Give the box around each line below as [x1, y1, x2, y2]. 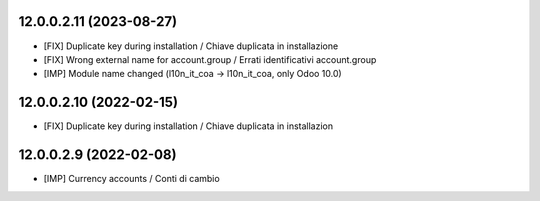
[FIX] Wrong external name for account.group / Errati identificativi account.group [43, 53, 377, 65]
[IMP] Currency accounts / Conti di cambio [43, 173, 220, 185]
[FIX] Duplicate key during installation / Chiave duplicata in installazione [43, 40, 339, 52]
